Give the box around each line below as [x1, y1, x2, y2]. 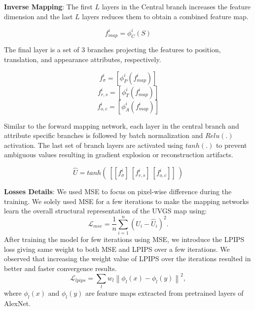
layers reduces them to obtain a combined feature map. [82, 11, 249, 21]
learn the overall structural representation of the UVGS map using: [4, 206, 207, 216]
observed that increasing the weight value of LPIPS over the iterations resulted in [4, 253, 251, 264]
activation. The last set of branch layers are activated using [4, 139, 183, 150]
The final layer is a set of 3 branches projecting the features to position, [4, 44, 221, 55]
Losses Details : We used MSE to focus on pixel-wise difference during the [4, 186, 232, 197]
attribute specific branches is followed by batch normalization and [4, 130, 203, 140]
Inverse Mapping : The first [4, 1, 93, 11]
